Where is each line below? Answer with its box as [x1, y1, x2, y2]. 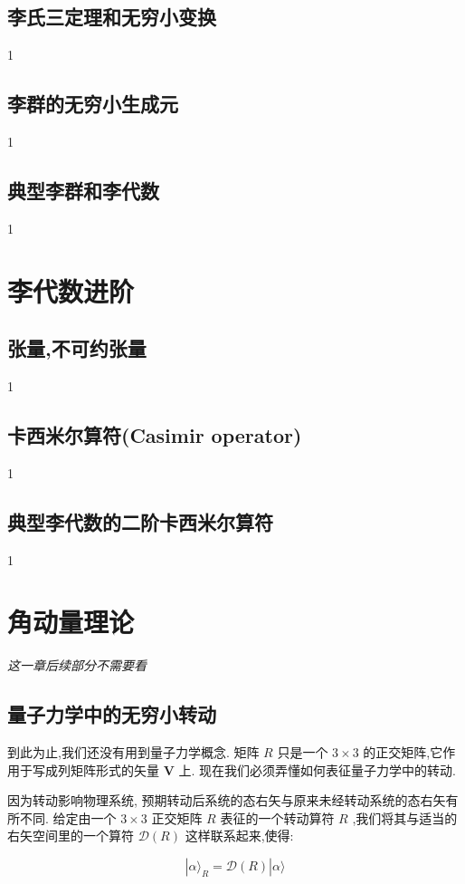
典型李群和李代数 [7, 176, 159, 204]
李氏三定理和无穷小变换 [7, 3, 216, 31]
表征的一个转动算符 [220, 808, 335, 827]
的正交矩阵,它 [363, 743, 443, 762]
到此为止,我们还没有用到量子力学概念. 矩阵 [7, 743, 260, 762]
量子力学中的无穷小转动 [7, 700, 216, 728]
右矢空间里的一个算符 [7, 826, 134, 845]
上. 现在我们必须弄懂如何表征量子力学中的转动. [178, 760, 456, 779]
